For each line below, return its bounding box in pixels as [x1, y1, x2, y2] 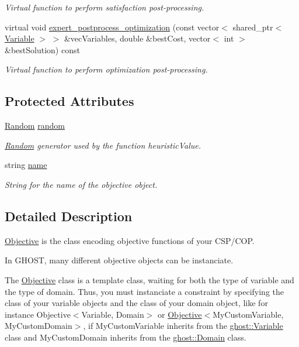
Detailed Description [5, 207, 133, 225]
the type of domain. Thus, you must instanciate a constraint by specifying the [5, 285, 284, 297]
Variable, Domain [81, 308, 144, 320]
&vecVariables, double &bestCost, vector [64, 32, 211, 44]
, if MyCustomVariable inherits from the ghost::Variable [83, 319, 283, 332]
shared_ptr [232, 20, 273, 33]
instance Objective [5, 308, 71, 320]
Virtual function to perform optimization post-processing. [5, 63, 208, 75]
